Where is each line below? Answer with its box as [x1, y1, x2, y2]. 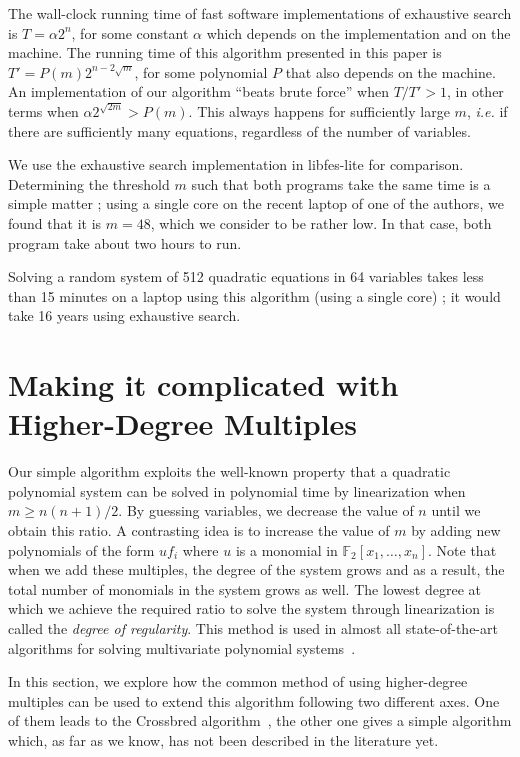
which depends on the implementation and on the [206, 22, 511, 43]
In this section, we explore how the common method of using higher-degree [8, 671, 468, 692]
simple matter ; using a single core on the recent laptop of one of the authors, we [8, 193, 504, 214]
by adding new [411, 520, 501, 540]
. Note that [428, 539, 497, 560]
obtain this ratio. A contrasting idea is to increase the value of [8, 520, 390, 540]
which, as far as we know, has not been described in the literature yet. [8, 729, 439, 750]
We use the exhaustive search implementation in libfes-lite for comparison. [8, 154, 464, 175]
